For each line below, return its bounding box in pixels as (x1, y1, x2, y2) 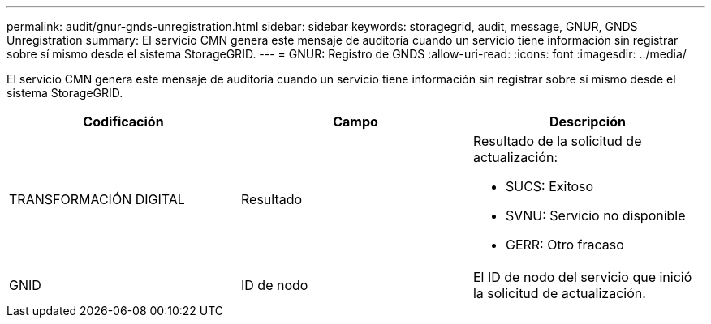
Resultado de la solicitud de (472, 133, 642, 149)
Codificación (83, 113, 164, 130)
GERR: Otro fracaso (505, 237, 624, 253)
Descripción (549, 113, 626, 130)
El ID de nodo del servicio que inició (472, 269, 692, 285)
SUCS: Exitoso (505, 178, 594, 194)
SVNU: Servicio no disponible (505, 207, 686, 224)
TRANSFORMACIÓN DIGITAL (9, 191, 185, 207)
